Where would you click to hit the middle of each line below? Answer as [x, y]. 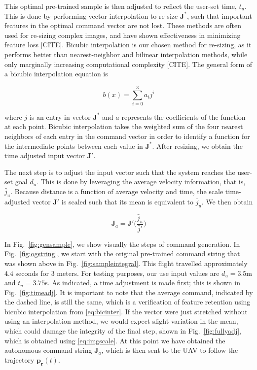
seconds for [32, 273]
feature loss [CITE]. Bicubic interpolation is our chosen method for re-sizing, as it [128, 45]
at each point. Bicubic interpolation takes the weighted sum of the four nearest [124, 126]
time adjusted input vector [45, 155]
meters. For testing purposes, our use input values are [138, 273]
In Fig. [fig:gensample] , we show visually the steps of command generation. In [122, 244]
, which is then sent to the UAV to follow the [170, 350]
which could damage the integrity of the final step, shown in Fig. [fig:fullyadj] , [123, 331]
